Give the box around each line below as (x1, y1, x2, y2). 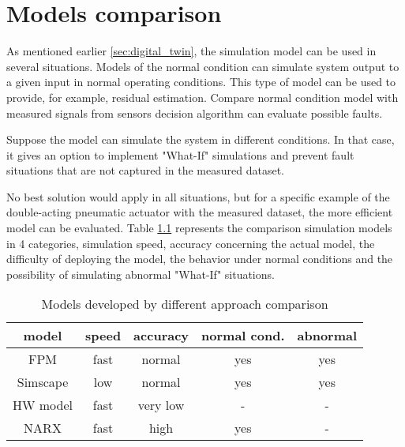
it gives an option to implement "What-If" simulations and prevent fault (6, 146, 354, 163)
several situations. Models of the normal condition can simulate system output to (6, 58, 399, 74)
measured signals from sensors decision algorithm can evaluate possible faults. (6, 104, 383, 121)
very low (137, 396, 185, 415)
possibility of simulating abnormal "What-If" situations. (6, 265, 275, 282)
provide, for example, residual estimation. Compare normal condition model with (6, 88, 399, 105)
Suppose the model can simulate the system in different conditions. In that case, (6, 131, 395, 148)
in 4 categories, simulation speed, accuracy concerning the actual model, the (6, 235, 375, 251)
